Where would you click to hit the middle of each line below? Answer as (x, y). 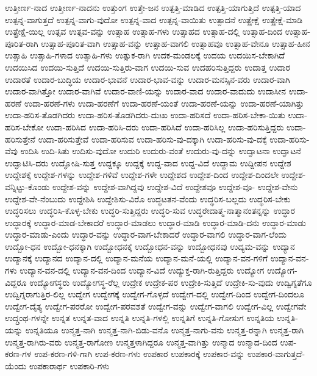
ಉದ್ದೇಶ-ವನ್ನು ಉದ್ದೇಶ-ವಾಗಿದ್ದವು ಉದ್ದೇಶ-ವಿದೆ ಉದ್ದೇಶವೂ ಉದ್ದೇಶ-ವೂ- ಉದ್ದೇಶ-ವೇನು (175, 186)
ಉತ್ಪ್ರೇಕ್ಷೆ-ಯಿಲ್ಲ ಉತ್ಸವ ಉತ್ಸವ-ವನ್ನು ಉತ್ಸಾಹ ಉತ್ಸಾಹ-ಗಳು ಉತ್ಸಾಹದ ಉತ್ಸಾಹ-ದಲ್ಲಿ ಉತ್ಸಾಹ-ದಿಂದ (144, 31)
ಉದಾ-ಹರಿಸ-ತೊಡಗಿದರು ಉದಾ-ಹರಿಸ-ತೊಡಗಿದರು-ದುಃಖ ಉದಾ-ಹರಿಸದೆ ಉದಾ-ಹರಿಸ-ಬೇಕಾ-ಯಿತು (145, 115)
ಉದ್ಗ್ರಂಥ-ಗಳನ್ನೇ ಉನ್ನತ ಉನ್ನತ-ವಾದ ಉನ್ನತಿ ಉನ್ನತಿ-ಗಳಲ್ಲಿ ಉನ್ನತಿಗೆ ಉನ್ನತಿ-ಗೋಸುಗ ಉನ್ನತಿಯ (140, 318)
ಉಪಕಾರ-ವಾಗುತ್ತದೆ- (276, 354)
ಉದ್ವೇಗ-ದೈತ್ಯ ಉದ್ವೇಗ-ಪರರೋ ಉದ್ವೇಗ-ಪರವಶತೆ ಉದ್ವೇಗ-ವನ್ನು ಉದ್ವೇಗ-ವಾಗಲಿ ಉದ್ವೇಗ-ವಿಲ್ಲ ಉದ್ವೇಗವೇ (156, 306)
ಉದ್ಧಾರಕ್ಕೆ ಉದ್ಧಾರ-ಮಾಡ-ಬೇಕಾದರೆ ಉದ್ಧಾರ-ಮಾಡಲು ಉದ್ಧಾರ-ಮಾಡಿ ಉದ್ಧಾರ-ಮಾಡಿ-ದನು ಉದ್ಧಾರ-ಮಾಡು (155, 222)
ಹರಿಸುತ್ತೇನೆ (20, 139)
